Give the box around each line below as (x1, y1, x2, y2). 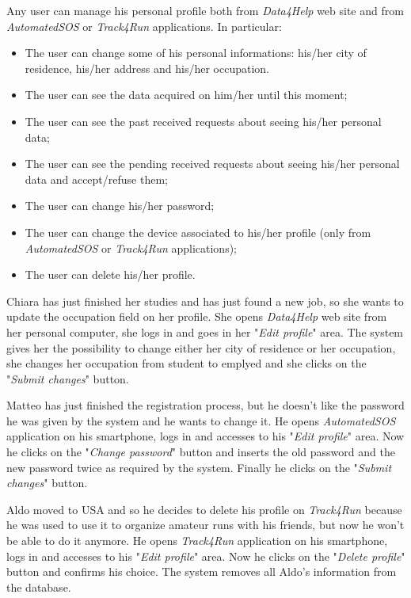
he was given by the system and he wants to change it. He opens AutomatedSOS (6, 412, 396, 429)
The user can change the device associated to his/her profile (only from (25, 223, 371, 240)
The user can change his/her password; (25, 197, 215, 214)
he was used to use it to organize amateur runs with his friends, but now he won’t (6, 516, 405, 533)
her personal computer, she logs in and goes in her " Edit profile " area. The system (6, 323, 404, 340)
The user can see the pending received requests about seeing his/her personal (25, 155, 400, 172)
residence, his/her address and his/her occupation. (25, 59, 269, 76)
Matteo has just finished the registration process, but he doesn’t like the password (6, 397, 405, 413)
